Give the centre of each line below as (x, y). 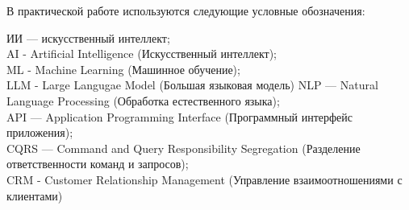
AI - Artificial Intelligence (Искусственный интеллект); (142, 54)
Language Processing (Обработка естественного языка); (143, 100)
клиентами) (35, 195)
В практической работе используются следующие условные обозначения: (186, 10)
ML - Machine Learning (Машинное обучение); (123, 69)
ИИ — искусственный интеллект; (88, 37)
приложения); (40, 132)
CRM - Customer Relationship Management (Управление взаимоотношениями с (204, 179)
